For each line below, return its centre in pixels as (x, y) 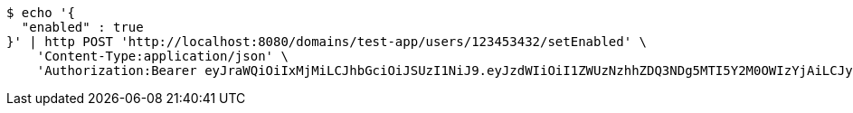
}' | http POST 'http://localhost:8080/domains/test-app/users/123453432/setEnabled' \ (327, 42)
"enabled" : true (82, 27)
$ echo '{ (41, 13)
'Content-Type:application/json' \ (162, 56)
